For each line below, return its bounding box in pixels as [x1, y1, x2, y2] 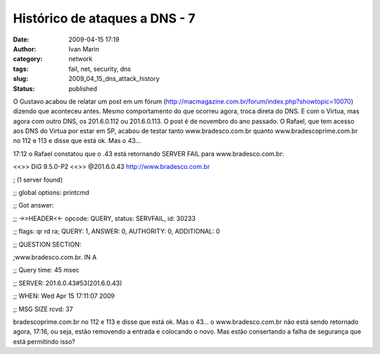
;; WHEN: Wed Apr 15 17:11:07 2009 [13, 292, 115, 301]
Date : [13, 35, 30, 44]
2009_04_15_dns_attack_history [68, 75, 160, 83]
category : [13, 55, 43, 63]
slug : [13, 75, 28, 83]
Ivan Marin [68, 44, 100, 53]
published [68, 84, 98, 93]
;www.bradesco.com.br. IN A [13, 253, 97, 261]
